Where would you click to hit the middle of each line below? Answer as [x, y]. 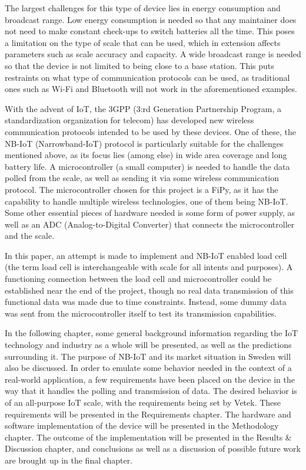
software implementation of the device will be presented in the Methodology [142, 425]
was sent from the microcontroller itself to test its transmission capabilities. [141, 313]
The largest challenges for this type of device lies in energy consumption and [143, 8]
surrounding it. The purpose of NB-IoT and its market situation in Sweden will [148, 356]
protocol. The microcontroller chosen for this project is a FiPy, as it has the [142, 189]
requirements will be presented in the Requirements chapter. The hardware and [148, 414]
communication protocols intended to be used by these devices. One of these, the [151, 131]
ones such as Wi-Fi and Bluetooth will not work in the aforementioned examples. [151, 89]
